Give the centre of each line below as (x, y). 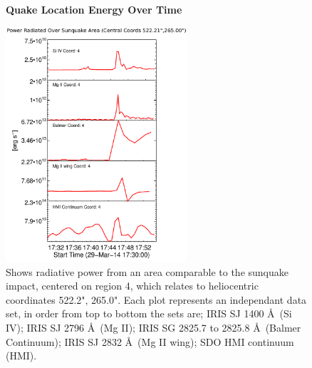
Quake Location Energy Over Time (94, 9)
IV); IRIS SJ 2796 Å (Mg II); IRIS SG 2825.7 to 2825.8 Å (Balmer (154, 327)
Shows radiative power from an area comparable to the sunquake (147, 271)
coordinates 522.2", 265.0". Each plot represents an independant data (156, 299)
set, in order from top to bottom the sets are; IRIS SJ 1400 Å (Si (149, 313)
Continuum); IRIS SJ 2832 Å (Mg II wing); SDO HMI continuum (150, 341)
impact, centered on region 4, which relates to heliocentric (132, 286)
